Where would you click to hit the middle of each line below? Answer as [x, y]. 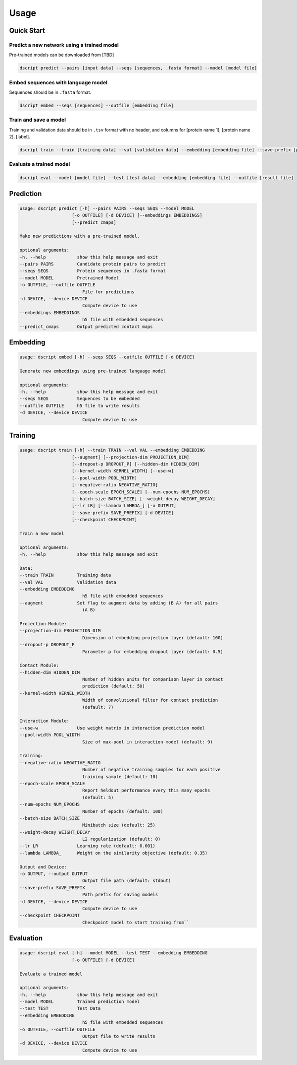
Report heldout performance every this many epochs [146, 791]
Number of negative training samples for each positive [151, 770]
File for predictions [108, 292]
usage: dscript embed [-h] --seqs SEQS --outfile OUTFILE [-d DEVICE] [107, 357]
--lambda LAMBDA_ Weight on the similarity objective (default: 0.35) [114, 853]
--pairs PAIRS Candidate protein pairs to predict [93, 264]
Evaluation [26, 938]
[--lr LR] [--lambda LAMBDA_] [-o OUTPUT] [124, 506]
